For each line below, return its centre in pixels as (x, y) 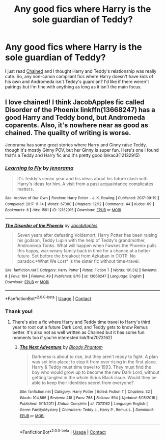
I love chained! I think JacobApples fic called (75, 102)
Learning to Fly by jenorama (39, 168)
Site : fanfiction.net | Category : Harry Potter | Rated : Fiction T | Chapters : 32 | (86, 391)
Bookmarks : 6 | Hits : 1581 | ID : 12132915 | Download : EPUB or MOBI (63, 210)
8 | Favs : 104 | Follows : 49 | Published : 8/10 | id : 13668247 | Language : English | (75, 276)
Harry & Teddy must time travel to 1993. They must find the (91, 367)
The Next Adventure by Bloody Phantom (61, 347)
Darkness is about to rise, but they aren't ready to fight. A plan (95, 357)
